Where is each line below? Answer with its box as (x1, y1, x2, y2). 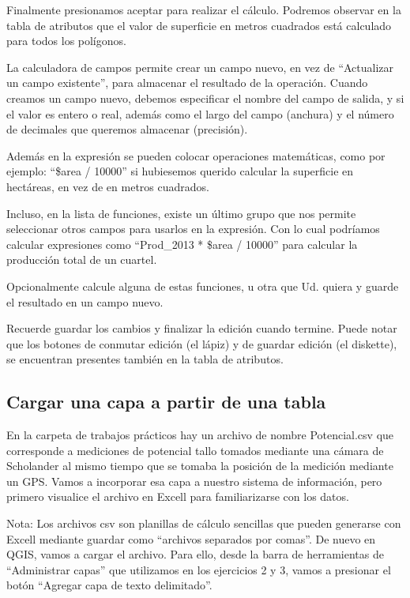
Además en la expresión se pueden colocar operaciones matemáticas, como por (6, 147, 386, 164)
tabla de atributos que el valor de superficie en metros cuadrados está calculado (6, 17, 392, 33)
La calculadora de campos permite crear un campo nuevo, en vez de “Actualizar (6, 58, 394, 75)
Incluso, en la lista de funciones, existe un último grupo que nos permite (6, 205, 356, 221)
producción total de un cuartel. (6, 251, 157, 268)
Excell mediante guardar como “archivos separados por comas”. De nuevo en (6, 530, 376, 547)
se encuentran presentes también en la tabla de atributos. (6, 351, 284, 367)
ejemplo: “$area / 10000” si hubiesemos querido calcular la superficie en (6, 163, 354, 179)
